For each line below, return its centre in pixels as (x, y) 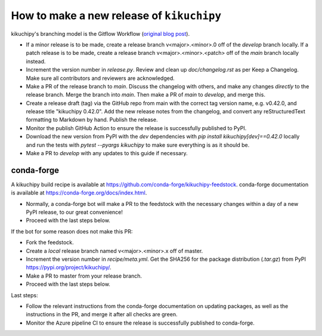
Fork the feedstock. (50, 242)
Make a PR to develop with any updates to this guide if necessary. (107, 153)
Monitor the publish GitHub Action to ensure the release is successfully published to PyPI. (136, 128)
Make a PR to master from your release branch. (84, 276)
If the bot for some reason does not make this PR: (72, 231)
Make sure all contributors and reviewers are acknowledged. (100, 78)
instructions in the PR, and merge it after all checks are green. (102, 315)
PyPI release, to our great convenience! (75, 212)
